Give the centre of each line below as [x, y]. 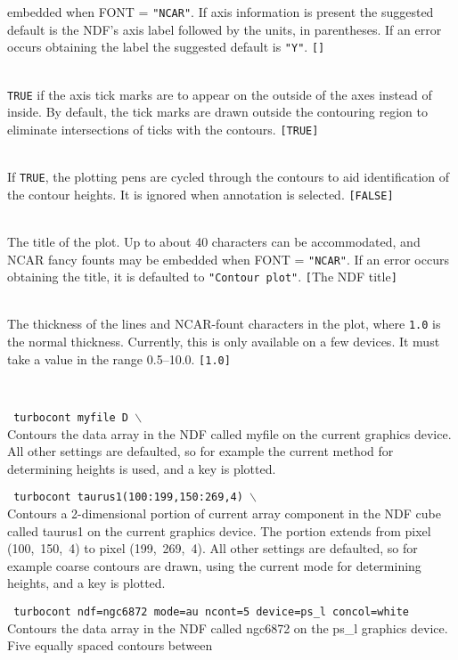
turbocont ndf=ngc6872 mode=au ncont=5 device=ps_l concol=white [212, 611]
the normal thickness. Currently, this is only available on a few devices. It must [224, 342]
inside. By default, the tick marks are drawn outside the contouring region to [217, 112]
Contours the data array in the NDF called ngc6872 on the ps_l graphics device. [228, 627]
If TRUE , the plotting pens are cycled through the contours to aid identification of [229, 176]
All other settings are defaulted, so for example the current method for [200, 451]
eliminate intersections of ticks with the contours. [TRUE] [163, 129]
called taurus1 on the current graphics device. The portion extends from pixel [219, 530]
